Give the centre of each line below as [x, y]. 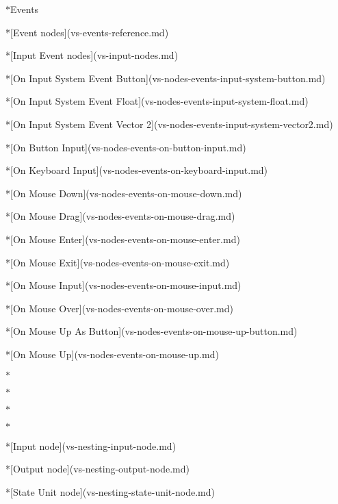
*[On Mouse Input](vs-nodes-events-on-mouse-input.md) [123, 285]
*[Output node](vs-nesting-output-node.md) [97, 469]
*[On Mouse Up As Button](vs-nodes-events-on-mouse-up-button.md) [152, 331]
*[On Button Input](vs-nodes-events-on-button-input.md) [126, 147]
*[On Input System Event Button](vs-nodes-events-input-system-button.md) [166, 78]
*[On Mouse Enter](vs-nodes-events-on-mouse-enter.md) [123, 239]
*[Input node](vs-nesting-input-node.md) [91, 445]
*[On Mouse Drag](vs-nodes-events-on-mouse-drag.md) [120, 216]
